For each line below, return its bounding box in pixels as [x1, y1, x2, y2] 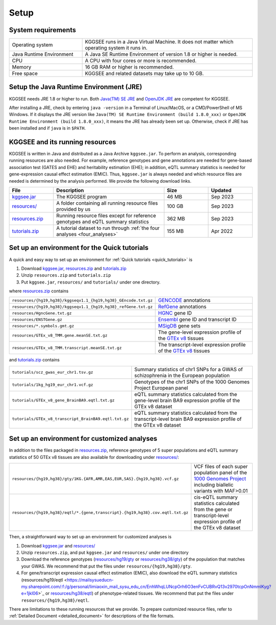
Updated [211, 187, 232, 193]
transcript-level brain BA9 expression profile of [134, 416, 242, 422]
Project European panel [134, 384, 188, 391]
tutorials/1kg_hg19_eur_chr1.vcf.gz [12, 382, 93, 387]
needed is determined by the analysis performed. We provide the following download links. [9, 178, 192, 184]
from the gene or [194, 506, 233, 513]
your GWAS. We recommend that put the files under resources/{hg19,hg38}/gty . [21, 563, 192, 569]
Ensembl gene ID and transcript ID [158, 316, 237, 323]
